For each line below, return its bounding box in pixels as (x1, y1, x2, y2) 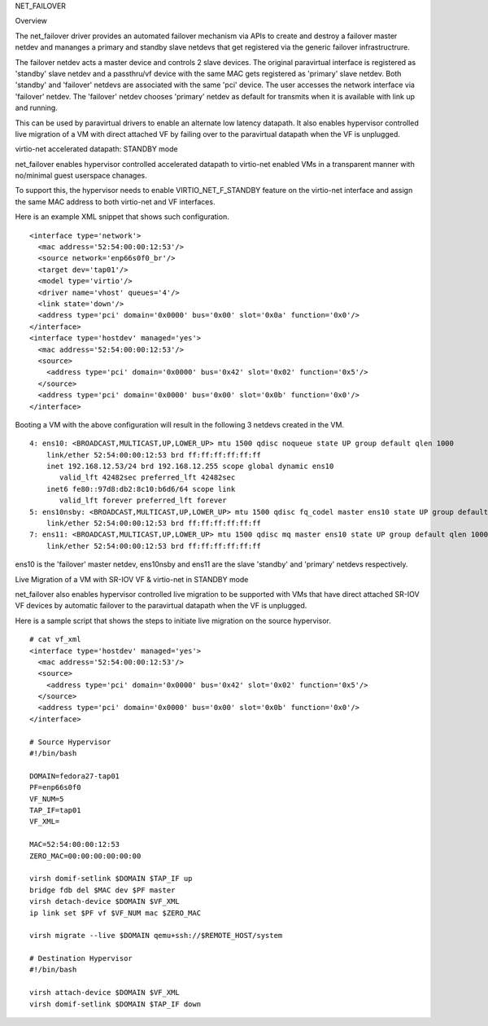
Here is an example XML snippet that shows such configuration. (15, 212, 229, 221)
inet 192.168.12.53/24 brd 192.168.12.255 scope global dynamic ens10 (46, 462, 334, 471)
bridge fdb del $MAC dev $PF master (29, 885, 176, 895)
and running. (15, 103, 59, 113)
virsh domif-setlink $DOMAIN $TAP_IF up (29, 874, 193, 883)
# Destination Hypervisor (29, 954, 133, 963)
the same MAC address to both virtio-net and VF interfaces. (15, 196, 216, 207)
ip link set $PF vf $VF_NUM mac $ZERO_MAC (29, 908, 202, 918)
